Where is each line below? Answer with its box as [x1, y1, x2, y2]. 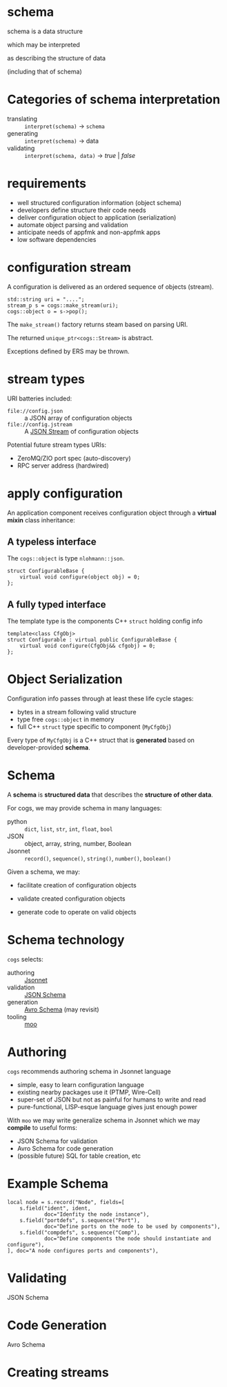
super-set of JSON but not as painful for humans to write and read [17, 1095, 206, 1104]
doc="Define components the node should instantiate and [43, 1235, 212, 1242]
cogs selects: [7, 955, 43, 964]
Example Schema [7, 1176, 109, 1192]
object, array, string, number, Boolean [24, 840, 132, 848]
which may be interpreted [7, 40, 81, 48]
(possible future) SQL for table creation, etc [17, 1151, 141, 1160]
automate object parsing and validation [17, 220, 129, 229]
